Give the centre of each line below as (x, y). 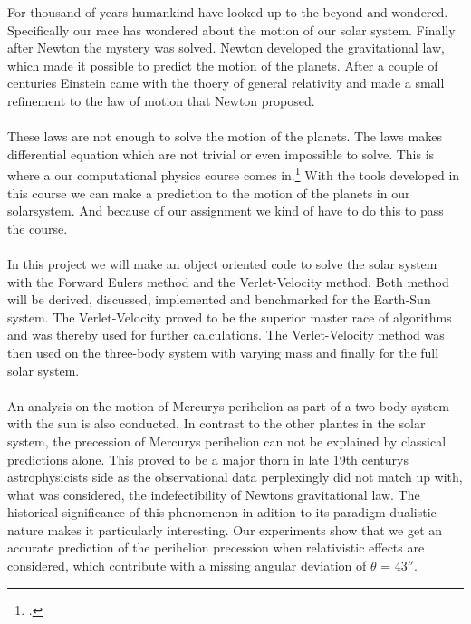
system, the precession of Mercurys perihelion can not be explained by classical (227, 441)
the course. (38, 228)
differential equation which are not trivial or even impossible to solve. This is (221, 154)
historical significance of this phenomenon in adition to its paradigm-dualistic (222, 512)
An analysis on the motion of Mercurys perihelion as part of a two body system (228, 405)
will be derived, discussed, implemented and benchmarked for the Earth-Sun (219, 299)
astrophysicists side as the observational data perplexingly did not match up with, (235, 477)
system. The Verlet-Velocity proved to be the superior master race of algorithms (230, 317)
